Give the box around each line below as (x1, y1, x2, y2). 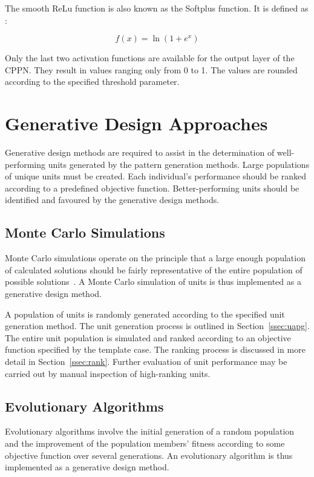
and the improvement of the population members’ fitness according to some (5, 437, 285, 449)
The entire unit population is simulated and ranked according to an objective (5, 331, 291, 344)
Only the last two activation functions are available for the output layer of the (5, 52, 295, 64)
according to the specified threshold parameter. (5, 75, 180, 88)
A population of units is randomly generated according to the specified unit (5, 307, 285, 320)
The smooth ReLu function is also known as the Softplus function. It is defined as (5, 2, 309, 14)
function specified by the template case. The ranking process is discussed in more (5, 343, 306, 356)
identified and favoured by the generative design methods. (5, 193, 220, 206)
